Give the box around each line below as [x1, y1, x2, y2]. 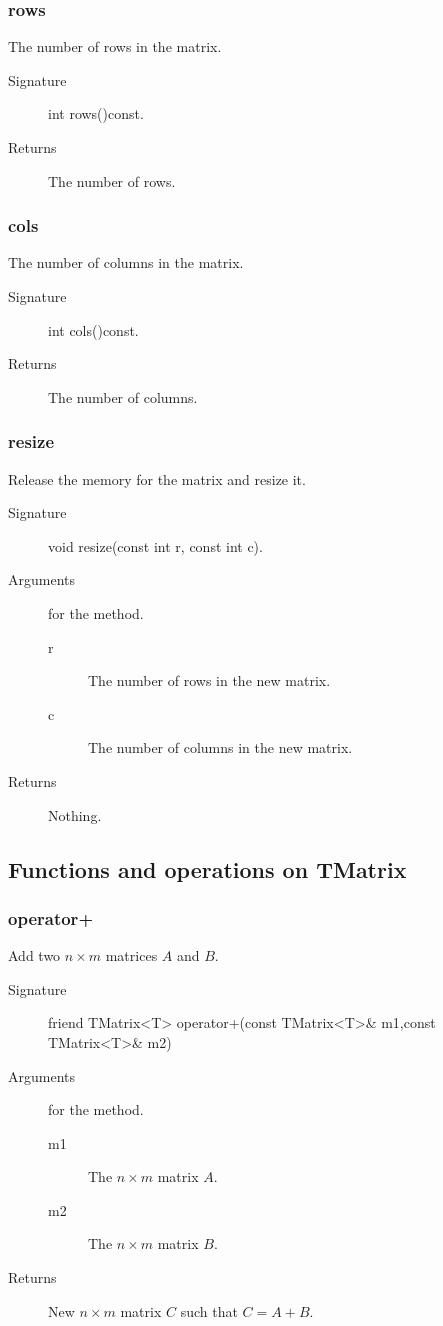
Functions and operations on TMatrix [8, 853, 407, 884]
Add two [8, 945, 61, 966]
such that [180, 1300, 238, 1321]
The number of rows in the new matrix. [88, 670, 331, 691]
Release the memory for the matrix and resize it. [8, 468, 306, 489]
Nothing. [48, 804, 102, 825]
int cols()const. [48, 319, 139, 340]
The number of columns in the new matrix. [88, 737, 353, 758]
